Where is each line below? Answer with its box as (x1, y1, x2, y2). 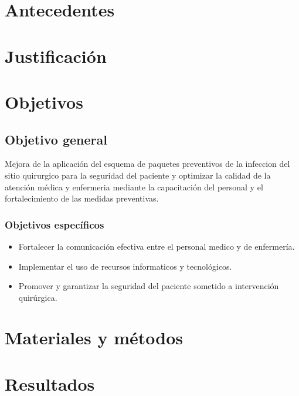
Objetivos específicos (5, 217, 104, 231)
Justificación (5, 43, 107, 68)
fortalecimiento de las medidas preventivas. (5, 192, 159, 204)
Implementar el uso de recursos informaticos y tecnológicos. (18, 260, 232, 272)
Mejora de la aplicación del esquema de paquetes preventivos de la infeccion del (5, 157, 290, 170)
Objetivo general (5, 130, 107, 148)
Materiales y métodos (5, 325, 183, 350)
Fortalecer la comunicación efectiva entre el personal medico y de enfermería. (18, 240, 295, 252)
